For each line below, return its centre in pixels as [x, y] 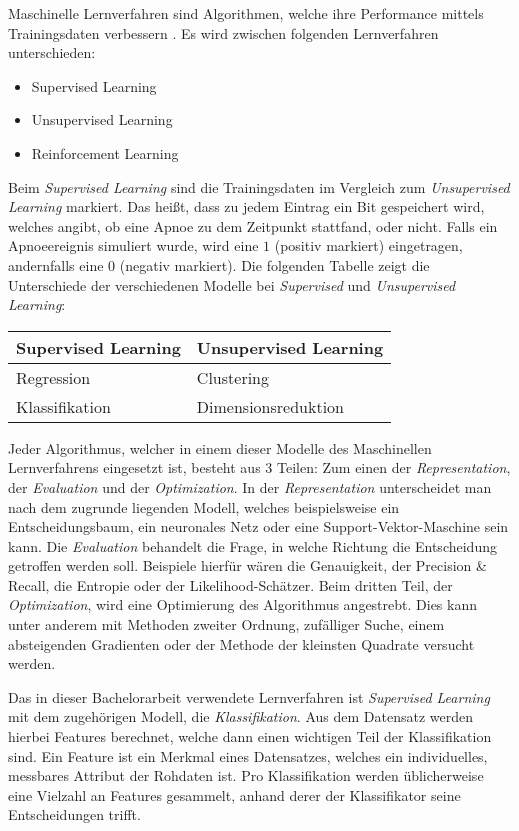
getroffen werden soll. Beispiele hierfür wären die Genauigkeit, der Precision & [247, 565]
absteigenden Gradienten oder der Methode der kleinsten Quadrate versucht [241, 643]
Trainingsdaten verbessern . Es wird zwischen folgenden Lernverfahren [223, 32]
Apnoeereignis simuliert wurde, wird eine [133, 245]
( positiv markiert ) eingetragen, [368, 245]
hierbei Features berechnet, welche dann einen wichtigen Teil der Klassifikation [250, 736]
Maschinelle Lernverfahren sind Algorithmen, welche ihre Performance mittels [246, 13]
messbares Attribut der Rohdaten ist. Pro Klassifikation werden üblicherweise [246, 775]
